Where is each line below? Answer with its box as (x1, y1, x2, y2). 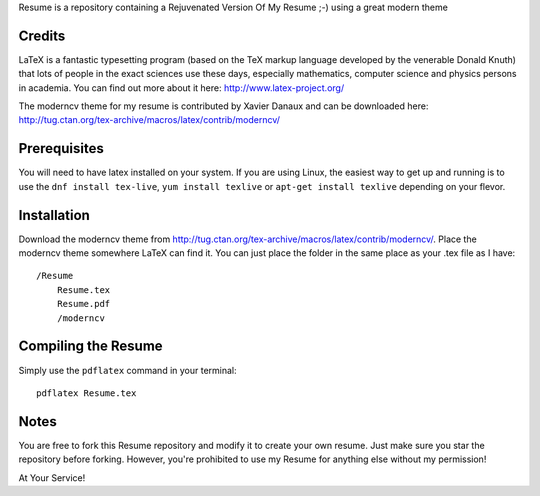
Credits (18, 27, 66, 44)
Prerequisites (18, 140, 104, 157)
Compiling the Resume (18, 338, 164, 355)
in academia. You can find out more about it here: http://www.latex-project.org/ (18, 81, 345, 94)
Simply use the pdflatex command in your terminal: (18, 364, 237, 376)
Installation (18, 206, 90, 224)
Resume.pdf (56, 298, 111, 310)
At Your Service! (18, 471, 86, 484)
